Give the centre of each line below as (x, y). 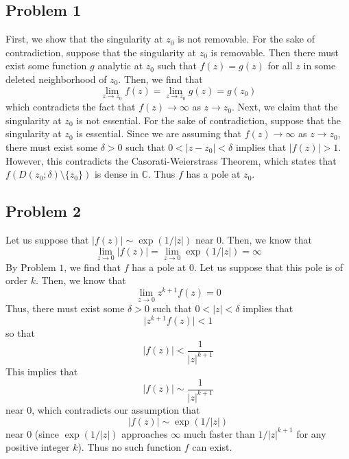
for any (311, 433)
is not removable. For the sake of (246, 39)
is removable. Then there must (275, 52)
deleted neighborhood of (56, 79)
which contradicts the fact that (71, 107)
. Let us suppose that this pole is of (268, 267)
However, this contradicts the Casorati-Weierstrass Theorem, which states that (171, 160)
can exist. (212, 447)
